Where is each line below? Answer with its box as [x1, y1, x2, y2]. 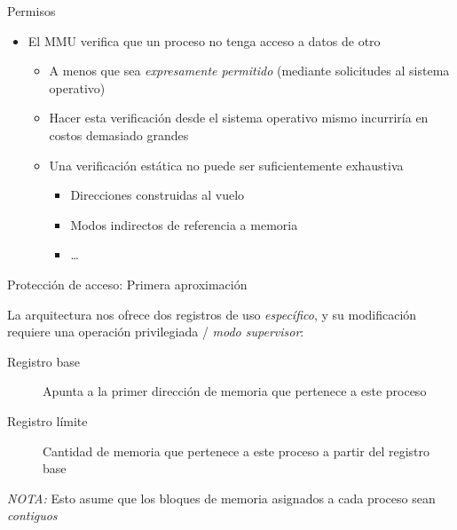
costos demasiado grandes [49, 125, 189, 144]
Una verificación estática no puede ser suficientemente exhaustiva [49, 155, 404, 174]
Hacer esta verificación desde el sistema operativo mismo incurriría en [49, 108, 429, 127]
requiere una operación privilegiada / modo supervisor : [7, 322, 304, 341]
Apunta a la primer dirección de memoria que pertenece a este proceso [43, 382, 427, 400]
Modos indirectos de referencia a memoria [70, 215, 298, 233]
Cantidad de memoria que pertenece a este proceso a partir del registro [43, 441, 430, 460]
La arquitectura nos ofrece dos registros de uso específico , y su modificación [7, 305, 417, 323]
